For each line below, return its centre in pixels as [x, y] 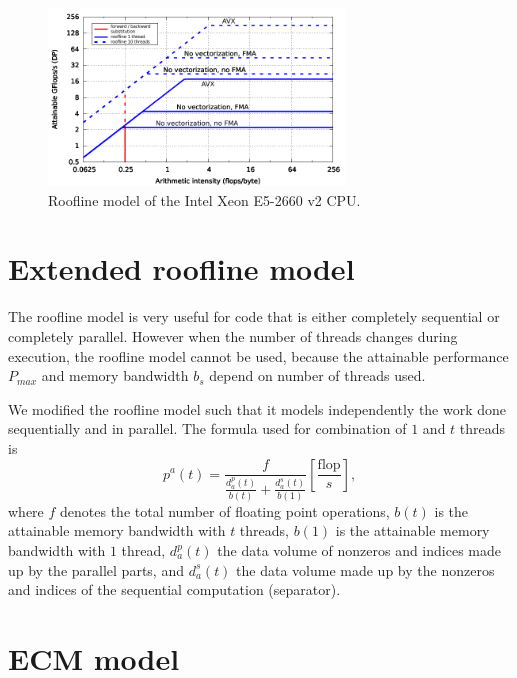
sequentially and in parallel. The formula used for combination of [207, 428]
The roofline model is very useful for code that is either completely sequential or [254, 316]
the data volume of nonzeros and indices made [359, 550]
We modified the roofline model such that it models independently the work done [257, 408]
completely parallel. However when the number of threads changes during [233, 335]
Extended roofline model [181, 268]
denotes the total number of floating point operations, [225, 510]
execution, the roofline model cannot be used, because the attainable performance [258, 355]
